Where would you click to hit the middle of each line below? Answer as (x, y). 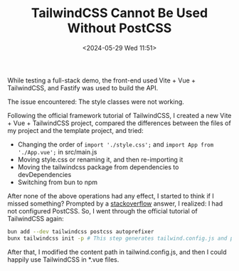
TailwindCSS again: (36, 218)
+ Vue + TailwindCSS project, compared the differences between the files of (119, 123)
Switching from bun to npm (58, 182)
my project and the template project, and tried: (75, 130)
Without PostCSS (119, 28)
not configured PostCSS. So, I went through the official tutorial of (102, 211)
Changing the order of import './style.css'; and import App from (116, 144)
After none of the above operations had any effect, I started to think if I (111, 196)
